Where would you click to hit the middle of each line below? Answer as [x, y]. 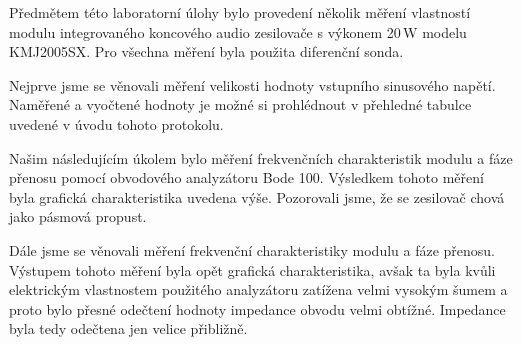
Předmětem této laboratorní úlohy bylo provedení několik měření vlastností [240, 12]
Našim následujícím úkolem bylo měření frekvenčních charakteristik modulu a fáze [261, 157]
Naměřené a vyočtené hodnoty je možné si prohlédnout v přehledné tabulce [240, 104]
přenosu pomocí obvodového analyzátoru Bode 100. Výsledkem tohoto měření [246, 177]
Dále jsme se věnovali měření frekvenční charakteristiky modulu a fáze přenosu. [252, 249]
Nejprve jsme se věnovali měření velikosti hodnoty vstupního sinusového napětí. [252, 84]
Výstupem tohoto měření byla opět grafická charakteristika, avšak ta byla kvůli [252, 269]
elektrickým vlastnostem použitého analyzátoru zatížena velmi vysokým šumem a [258, 289]
